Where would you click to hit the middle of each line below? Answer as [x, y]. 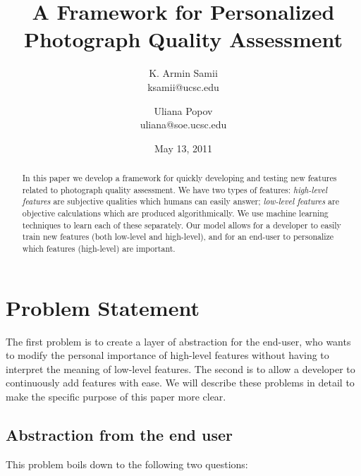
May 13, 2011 [183, 148]
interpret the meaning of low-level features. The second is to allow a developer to [180, 368]
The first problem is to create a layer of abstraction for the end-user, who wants [178, 341]
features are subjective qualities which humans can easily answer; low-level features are [180, 201]
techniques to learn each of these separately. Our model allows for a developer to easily [182, 225]
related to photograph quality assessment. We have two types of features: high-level [175, 189]
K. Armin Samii [183, 73]
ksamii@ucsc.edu [183, 86]
